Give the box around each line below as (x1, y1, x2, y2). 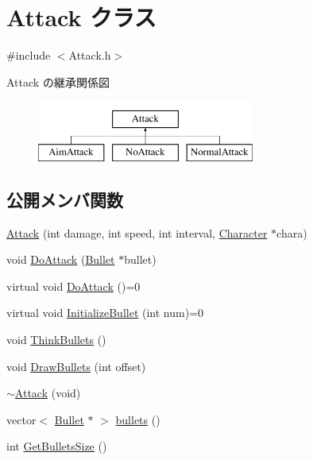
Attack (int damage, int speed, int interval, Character (6, 224, 268, 241)
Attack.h (68, 47, 111, 64)
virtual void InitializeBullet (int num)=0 (6, 304, 204, 321)
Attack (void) (14, 385, 81, 401)
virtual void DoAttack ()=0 (6, 277, 141, 294)
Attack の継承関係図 (6, 73, 110, 90)
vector (6, 411, 37, 427)
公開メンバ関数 (6, 187, 123, 211)
